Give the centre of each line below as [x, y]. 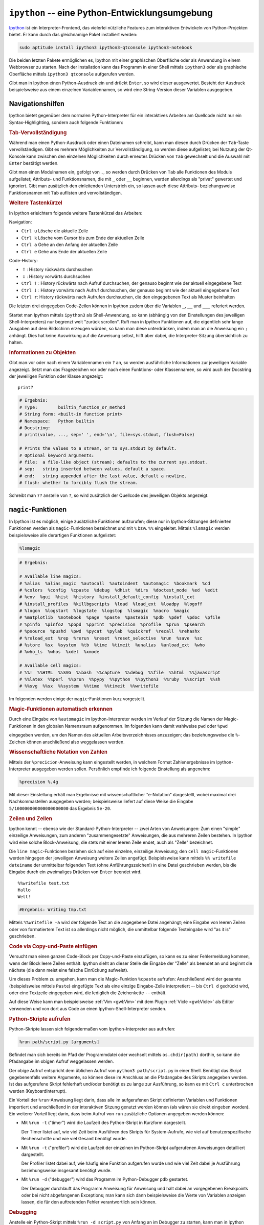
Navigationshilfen [37, 104]
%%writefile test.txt [44, 883]
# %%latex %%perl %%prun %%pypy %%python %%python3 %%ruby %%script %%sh [120, 679]
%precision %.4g [39, 782]
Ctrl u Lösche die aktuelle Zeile [55, 231]
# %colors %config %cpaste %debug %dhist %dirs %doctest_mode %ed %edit [119, 590]
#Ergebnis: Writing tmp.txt [53, 910]
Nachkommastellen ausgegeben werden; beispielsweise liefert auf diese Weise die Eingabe [101, 802]
